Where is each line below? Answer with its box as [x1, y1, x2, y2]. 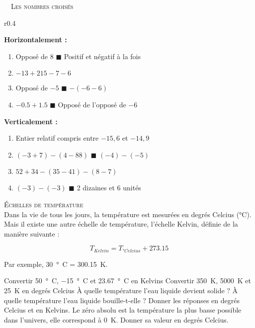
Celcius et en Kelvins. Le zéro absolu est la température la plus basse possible [4, 305, 242, 315]
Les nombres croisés [11, 1, 74, 11]
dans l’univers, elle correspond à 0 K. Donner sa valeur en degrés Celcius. [4, 314, 229, 325]
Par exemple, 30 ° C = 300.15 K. [4, 258, 108, 269]
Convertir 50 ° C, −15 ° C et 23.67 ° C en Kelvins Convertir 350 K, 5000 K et [4, 275, 252, 286]
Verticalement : [4, 116, 58, 126]
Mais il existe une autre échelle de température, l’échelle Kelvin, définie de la [4, 219, 238, 229]
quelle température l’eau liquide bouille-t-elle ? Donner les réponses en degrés [4, 295, 240, 305]
